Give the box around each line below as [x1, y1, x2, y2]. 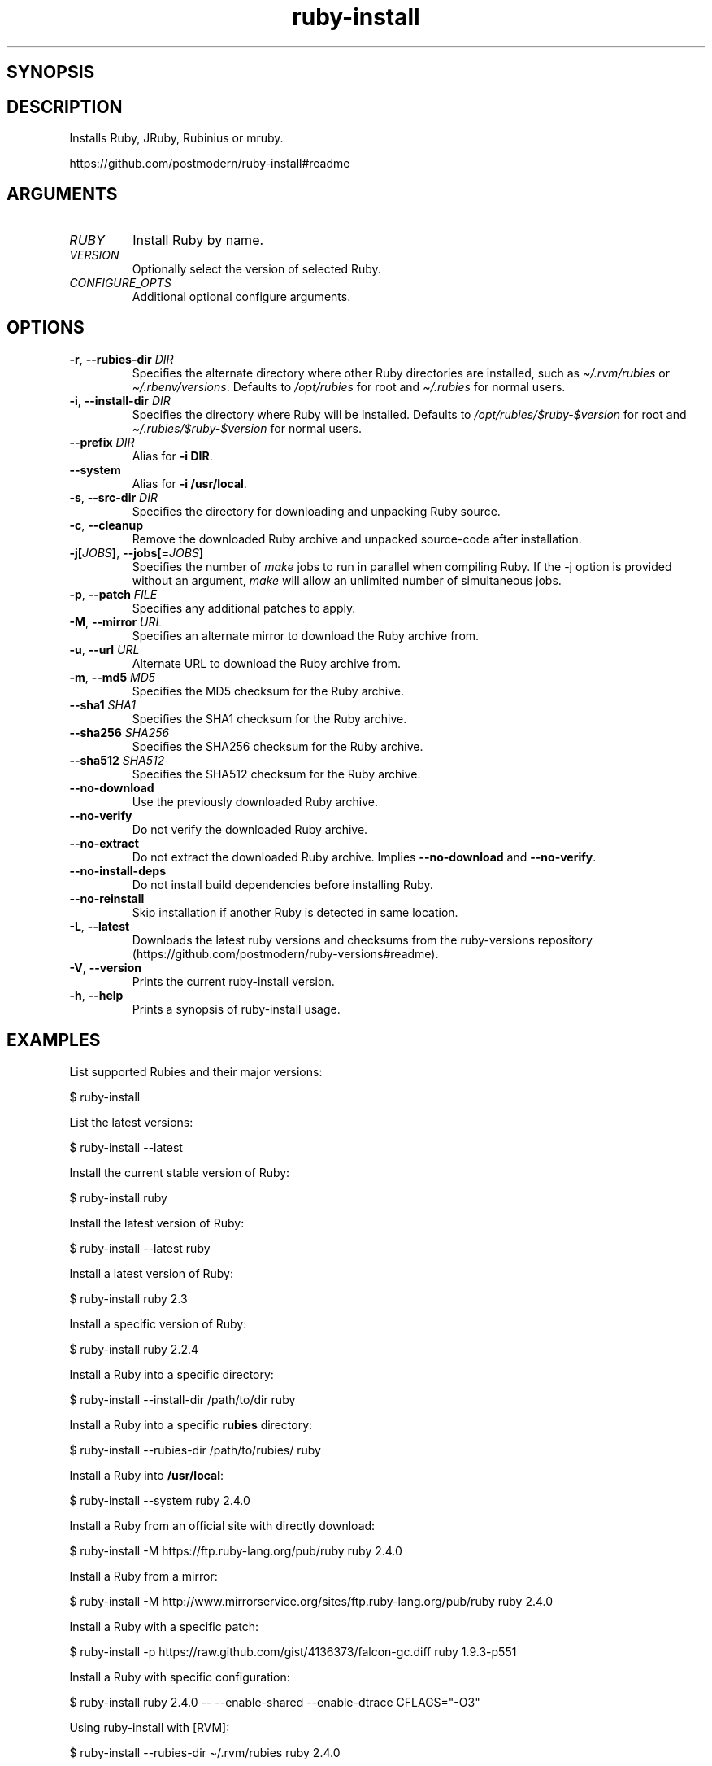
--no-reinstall [69, 891, 145, 905]
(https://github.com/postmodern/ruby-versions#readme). [132, 946, 439, 961]
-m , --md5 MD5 [69, 669, 156, 684]
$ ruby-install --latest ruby [69, 1241, 211, 1255]
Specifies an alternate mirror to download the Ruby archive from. [132, 628, 480, 643]
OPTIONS [7, 317, 85, 338]
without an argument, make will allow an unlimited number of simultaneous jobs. [132, 573, 562, 587]
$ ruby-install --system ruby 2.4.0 [69, 1493, 250, 1507]
